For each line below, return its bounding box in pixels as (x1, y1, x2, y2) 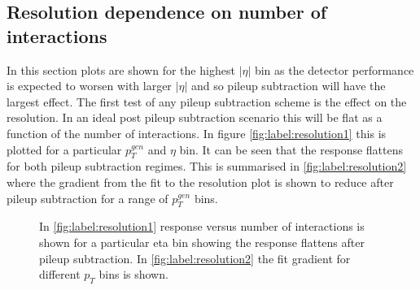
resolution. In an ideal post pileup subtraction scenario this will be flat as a (7, 109, 383, 126)
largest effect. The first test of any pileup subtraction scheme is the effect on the (7, 93, 407, 110)
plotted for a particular (7, 141, 122, 158)
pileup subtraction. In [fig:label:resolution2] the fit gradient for (39, 249, 351, 266)
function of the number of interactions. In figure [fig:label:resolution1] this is (7, 124, 387, 141)
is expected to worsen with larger (7, 77, 172, 94)
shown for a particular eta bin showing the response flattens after (39, 233, 365, 250)
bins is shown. (98, 266, 168, 283)
